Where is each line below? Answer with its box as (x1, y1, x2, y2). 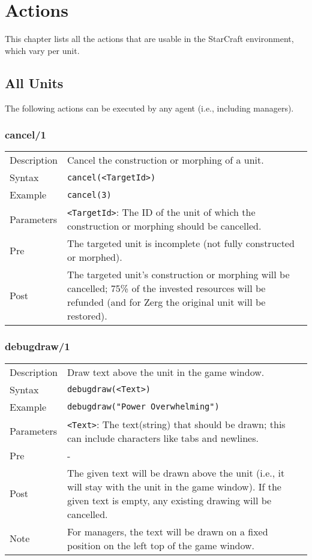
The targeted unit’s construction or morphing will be (67, 267, 290, 282)
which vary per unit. (5, 44, 80, 56)
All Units (5, 73, 64, 92)
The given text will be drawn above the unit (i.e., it (67, 465, 285, 480)
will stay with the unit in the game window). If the (67, 479, 281, 493)
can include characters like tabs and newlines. (67, 430, 259, 445)
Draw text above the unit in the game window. (67, 365, 265, 379)
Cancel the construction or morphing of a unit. (67, 153, 264, 167)
